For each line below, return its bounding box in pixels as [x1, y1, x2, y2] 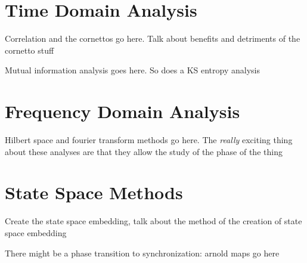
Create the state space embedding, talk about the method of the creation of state [5, 215, 302, 227]
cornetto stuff [5, 44, 54, 56]
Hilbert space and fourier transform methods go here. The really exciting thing [5, 134, 293, 146]
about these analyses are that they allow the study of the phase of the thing [5, 145, 283, 157]
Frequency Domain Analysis [5, 99, 240, 123]
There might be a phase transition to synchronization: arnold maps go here [5, 246, 280, 259]
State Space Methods [5, 180, 183, 205]
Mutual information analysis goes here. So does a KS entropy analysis [5, 64, 260, 76]
